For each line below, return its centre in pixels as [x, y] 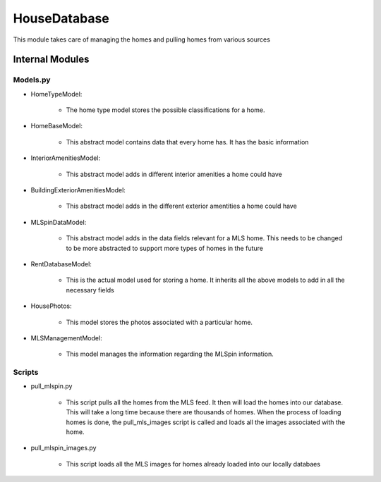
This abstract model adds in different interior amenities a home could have [174, 174]
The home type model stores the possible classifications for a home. [165, 110]
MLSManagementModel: [66, 338]
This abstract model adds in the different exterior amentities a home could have [182, 206]
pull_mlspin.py [52, 386]
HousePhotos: [51, 306]
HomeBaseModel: [56, 126]
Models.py [32, 80]
